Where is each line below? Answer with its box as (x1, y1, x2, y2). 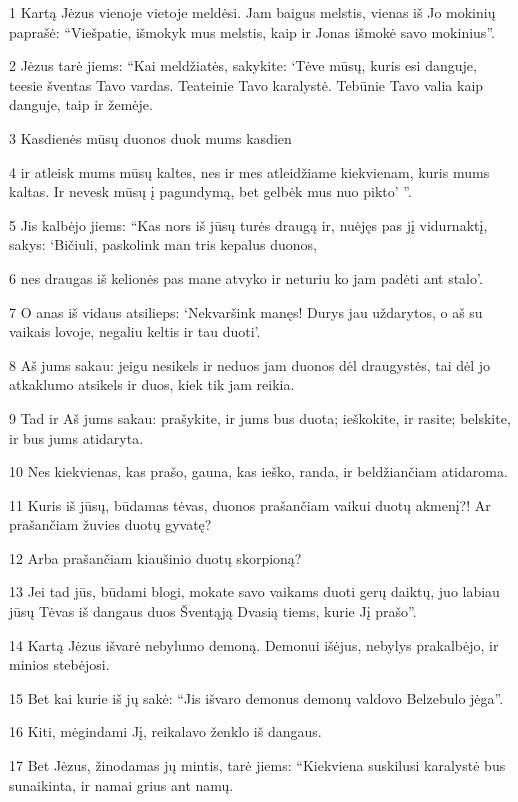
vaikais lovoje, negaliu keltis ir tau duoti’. (9, 321, 261, 342)
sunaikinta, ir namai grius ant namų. (9, 774, 234, 795)
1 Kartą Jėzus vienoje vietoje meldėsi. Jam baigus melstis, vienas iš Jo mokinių (9, 2, 496, 22)
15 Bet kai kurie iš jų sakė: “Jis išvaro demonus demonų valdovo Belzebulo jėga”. (9, 687, 504, 708)
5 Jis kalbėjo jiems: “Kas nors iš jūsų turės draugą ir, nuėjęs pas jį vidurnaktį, (9, 214, 488, 235)
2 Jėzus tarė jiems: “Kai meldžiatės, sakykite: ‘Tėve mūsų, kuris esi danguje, (9, 55, 477, 76)
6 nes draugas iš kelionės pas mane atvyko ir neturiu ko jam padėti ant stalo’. (9, 267, 483, 288)
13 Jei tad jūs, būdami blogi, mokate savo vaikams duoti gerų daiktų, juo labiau (9, 581, 500, 602)
